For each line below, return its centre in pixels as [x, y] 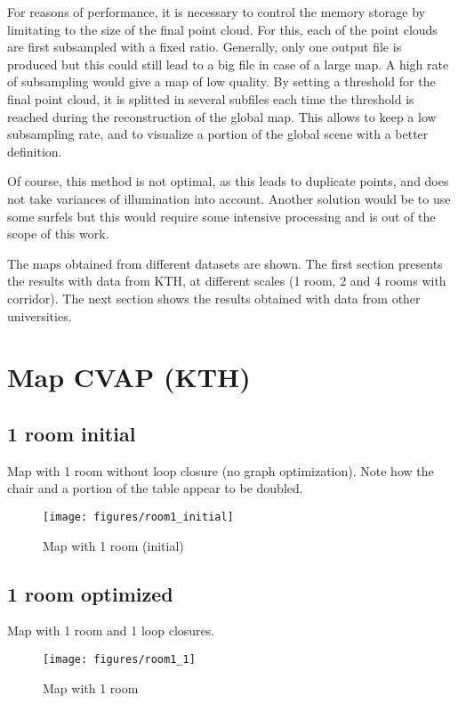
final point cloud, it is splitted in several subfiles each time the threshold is [211, 98]
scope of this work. [58, 234]
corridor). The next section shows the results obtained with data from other [214, 298]
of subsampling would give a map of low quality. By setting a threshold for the [221, 81]
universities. [40, 315]
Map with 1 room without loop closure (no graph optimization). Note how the [221, 470]
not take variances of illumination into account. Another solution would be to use [229, 198]
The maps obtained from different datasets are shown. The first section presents [225, 263]
